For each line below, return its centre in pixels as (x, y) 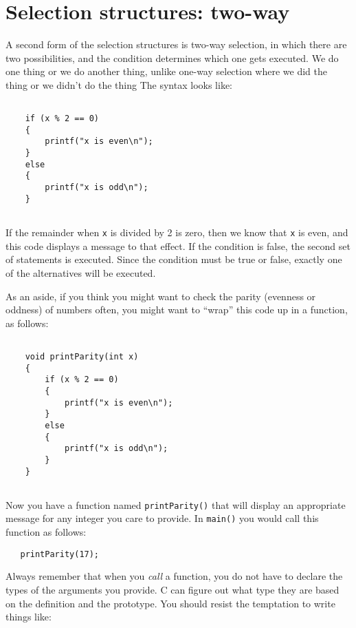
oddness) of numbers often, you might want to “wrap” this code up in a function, (177, 310)
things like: (29, 617)
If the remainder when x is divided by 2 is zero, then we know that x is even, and (177, 232)
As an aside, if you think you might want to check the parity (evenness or (161, 296)
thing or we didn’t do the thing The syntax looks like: (119, 84)
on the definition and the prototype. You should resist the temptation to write (170, 603)
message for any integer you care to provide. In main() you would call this (162, 518)
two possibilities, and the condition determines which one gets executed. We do (172, 57)
